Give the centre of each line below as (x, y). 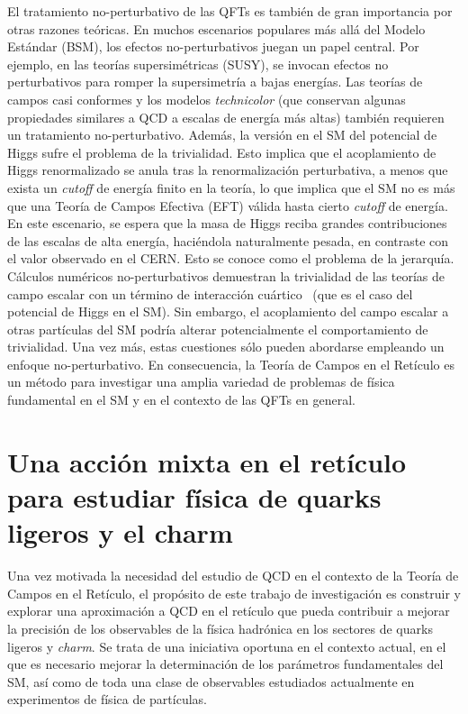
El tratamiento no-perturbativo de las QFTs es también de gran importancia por (230, 11)
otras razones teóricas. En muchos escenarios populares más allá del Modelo (216, 28)
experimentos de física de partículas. (107, 699)
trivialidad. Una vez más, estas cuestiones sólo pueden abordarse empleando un (226, 347)
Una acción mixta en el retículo (207, 461)
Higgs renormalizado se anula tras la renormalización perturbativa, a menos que (228, 170)
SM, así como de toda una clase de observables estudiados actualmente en (211, 681)
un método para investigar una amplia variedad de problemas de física (201, 382)
